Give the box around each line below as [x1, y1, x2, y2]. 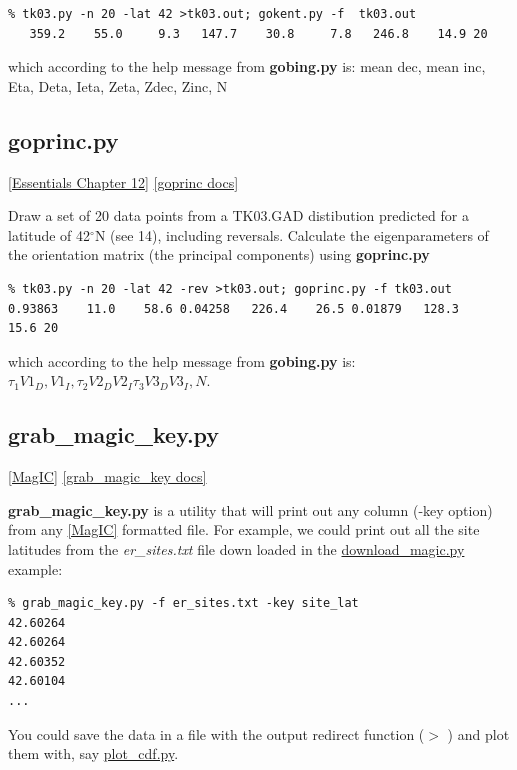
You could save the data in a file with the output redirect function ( [8, 723, 425, 744]
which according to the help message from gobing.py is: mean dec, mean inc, [8, 56, 486, 77]
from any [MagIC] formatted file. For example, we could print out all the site [8, 519, 480, 540]
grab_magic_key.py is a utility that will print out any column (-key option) [8, 499, 493, 520]
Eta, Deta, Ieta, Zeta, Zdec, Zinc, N [8, 75, 228, 96]
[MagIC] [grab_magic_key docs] [8, 466, 207, 487]
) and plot [447, 723, 510, 744]
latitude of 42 [8, 224, 91, 245]
